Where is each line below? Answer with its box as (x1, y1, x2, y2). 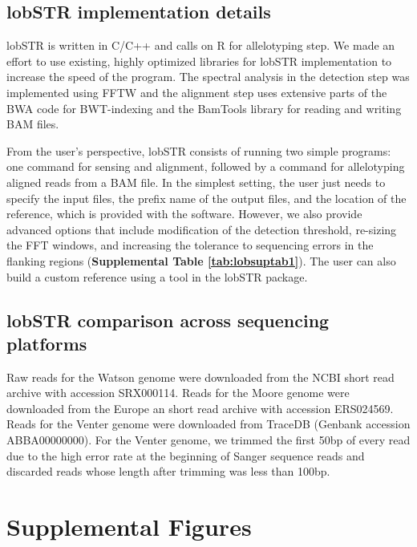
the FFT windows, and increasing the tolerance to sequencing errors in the (6, 237, 374, 253)
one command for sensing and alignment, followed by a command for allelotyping (6, 158, 405, 175)
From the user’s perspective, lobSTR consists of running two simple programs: (6, 142, 391, 159)
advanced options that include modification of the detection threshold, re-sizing (6, 221, 397, 237)
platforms (6, 330, 87, 355)
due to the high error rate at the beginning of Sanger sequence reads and (6, 447, 365, 464)
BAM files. (6, 115, 59, 132)
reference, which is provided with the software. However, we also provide (6, 205, 362, 222)
